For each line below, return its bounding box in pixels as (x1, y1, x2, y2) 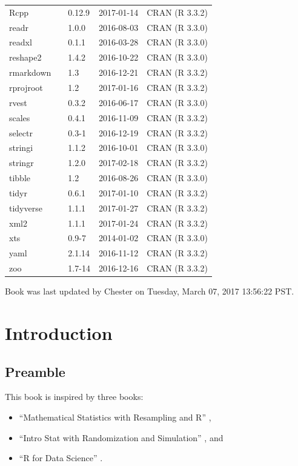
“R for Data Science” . (19, 451, 103, 464)
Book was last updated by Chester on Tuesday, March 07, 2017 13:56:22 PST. (5, 285, 294, 298)
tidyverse (9, 201, 42, 214)
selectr (9, 126, 33, 139)
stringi (9, 141, 33, 154)
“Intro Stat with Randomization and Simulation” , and (19, 431, 223, 444)
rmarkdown (9, 66, 51, 79)
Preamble (5, 362, 65, 381)
